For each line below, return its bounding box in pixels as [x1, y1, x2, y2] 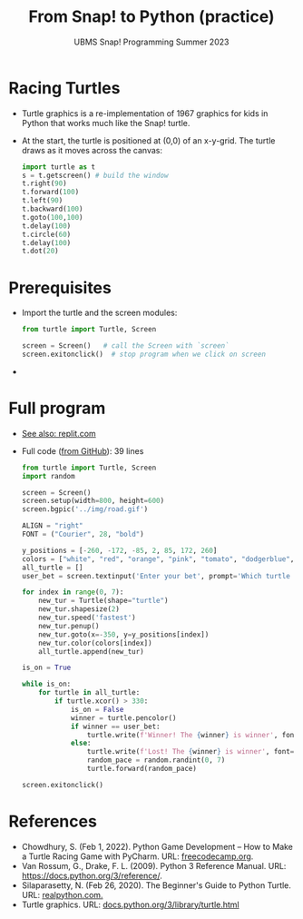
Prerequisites [8, 277, 112, 298]
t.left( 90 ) [21, 196, 64, 205]
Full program [8, 398, 106, 419]
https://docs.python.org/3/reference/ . [21, 870, 162, 881]
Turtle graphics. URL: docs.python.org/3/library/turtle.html [21, 899, 239, 910]
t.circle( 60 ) [21, 230, 72, 239]
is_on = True [21, 663, 72, 673]
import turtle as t [21, 162, 96, 172]
